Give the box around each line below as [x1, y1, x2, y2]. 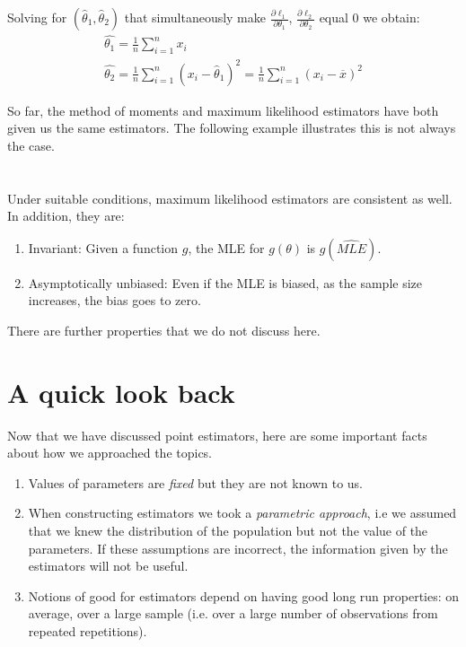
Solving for [7, 8, 67, 26]
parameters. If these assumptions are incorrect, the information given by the [28, 538, 448, 557]
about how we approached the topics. [7, 443, 213, 462]
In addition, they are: [7, 206, 125, 225]
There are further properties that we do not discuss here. [7, 320, 321, 339]
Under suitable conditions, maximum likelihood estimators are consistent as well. [7, 188, 453, 207]
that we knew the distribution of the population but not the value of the [28, 521, 428, 540]
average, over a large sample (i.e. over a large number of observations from [28, 604, 438, 623]
